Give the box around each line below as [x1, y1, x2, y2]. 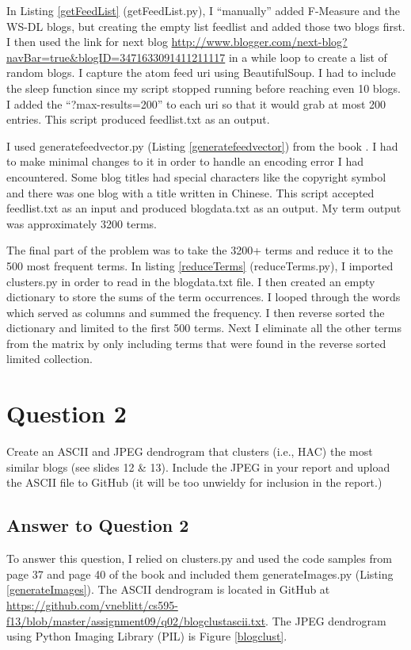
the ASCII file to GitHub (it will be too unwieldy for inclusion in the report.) [6, 474, 382, 491]
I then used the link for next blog [6, 33, 168, 50]
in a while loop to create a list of [228, 48, 387, 65]
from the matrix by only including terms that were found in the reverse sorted [6, 335, 386, 351]
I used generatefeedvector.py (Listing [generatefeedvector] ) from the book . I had [6, 137, 398, 154]
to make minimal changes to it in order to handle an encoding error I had [6, 153, 363, 170]
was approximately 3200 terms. [6, 215, 157, 231]
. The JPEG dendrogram [265, 612, 386, 629]
